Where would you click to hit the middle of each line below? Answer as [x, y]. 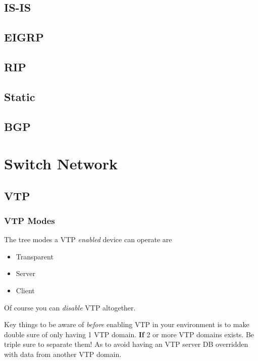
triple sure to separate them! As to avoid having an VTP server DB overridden [126, 344]
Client [25, 290]
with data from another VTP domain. [63, 354]
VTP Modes [30, 220]
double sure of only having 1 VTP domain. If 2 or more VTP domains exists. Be [129, 334]
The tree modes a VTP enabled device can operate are [88, 239]
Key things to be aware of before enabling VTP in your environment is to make [127, 324]
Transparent [35, 256]
